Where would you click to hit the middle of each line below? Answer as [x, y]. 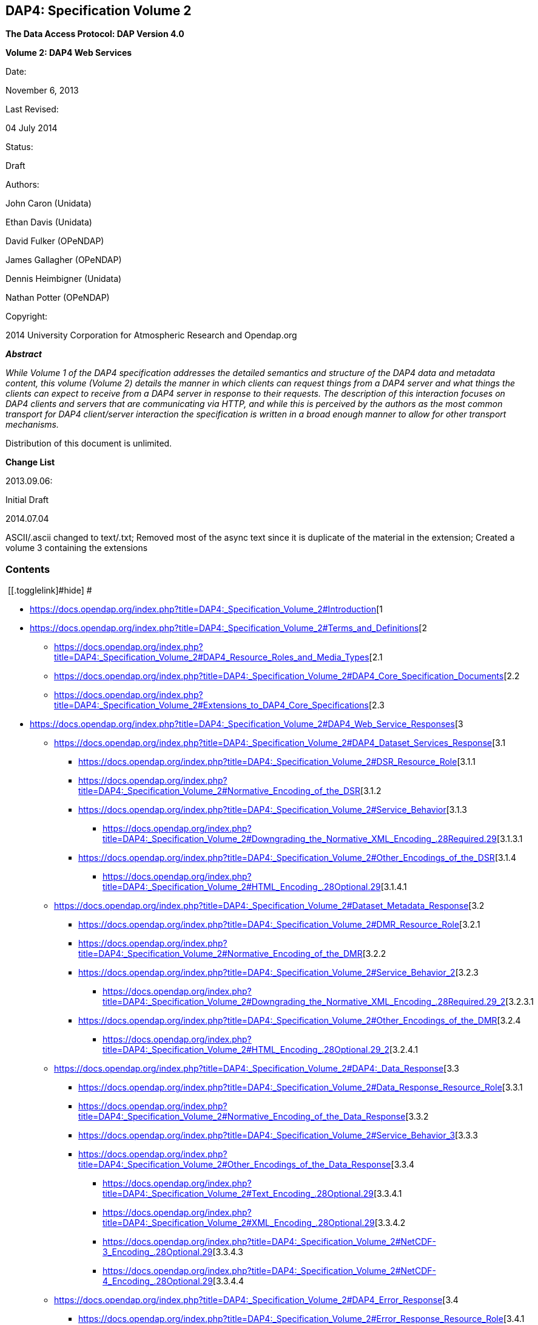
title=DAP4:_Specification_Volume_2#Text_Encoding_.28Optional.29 [238, 1194]
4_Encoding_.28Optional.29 [158, 1281]
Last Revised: [32, 109]
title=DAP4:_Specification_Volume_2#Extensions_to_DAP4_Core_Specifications [211, 705]
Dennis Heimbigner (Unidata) [64, 279]
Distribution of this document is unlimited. [89, 443]
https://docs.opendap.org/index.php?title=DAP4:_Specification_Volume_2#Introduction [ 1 [206, 609]
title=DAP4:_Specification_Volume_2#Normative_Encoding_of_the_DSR [220, 791]
